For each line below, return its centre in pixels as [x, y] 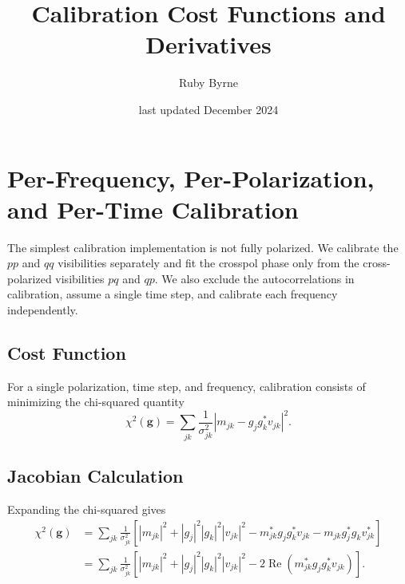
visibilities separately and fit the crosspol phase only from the [208, 263]
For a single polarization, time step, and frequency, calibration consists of [187, 386]
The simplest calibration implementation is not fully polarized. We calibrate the [203, 247]
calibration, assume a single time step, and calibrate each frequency [173, 294]
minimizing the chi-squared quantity [96, 402]
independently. [43, 310]
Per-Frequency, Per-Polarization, [191, 178]
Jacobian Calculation [95, 476]
